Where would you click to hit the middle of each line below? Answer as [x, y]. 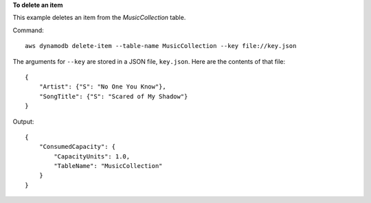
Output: [23, 121]
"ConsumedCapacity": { [77, 147]
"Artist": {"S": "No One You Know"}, [102, 87]
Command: [28, 30]
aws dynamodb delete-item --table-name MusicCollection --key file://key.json [161, 46]
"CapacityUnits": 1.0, [92, 156]
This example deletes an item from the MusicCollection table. [99, 18]
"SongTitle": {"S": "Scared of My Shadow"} [113, 96]
